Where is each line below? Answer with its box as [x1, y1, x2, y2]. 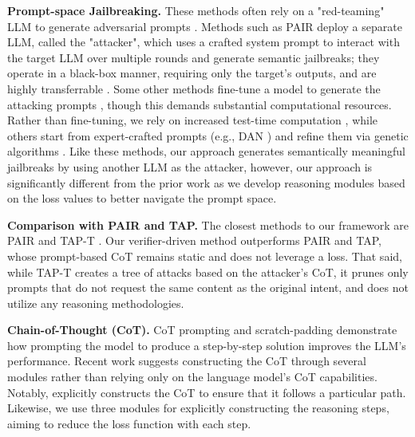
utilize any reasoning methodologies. [7, 294, 184, 311]
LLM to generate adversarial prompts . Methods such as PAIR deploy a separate [7, 18, 402, 34]
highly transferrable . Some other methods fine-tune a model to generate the [7, 80, 381, 96]
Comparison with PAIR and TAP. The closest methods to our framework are [7, 216, 409, 233]
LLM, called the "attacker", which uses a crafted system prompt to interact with [7, 33, 400, 50]
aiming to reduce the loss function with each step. [7, 415, 251, 431]
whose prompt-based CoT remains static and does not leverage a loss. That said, [7, 247, 402, 264]
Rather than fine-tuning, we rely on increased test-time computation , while [7, 112, 378, 128]
